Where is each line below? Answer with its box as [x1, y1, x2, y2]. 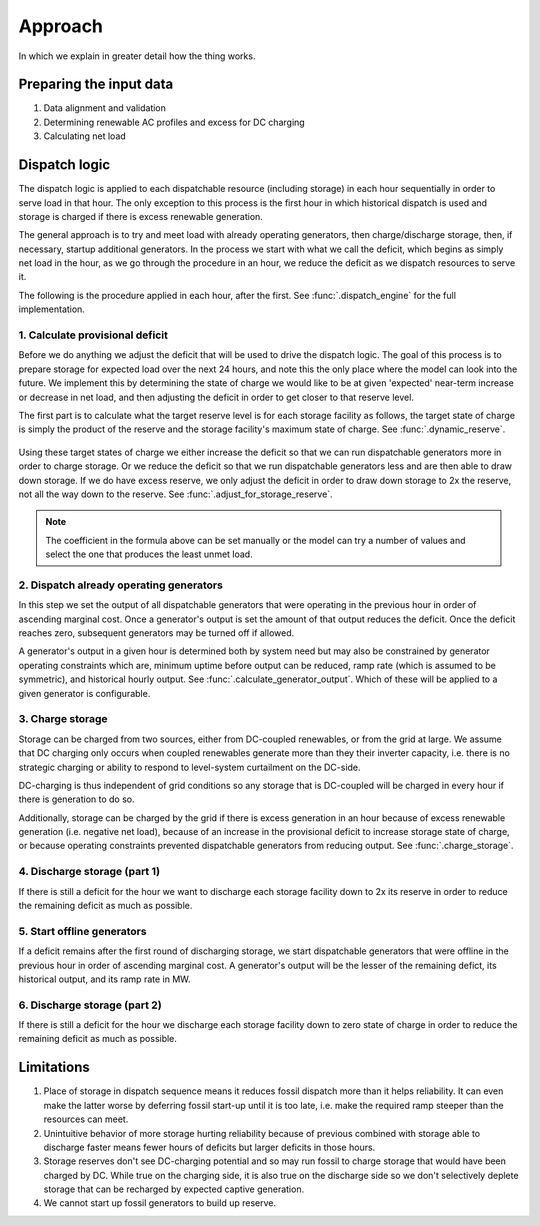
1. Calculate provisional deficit [18, 328, 169, 342]
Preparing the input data [18, 76, 174, 93]
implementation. [18, 303, 85, 315]
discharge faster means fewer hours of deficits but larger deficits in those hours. [43, 1141, 376, 1153]
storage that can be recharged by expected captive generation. [43, 1183, 305, 1195]
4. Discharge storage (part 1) [18, 865, 160, 879]
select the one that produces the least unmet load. [45, 548, 254, 560]
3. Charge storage [18, 712, 109, 726]
